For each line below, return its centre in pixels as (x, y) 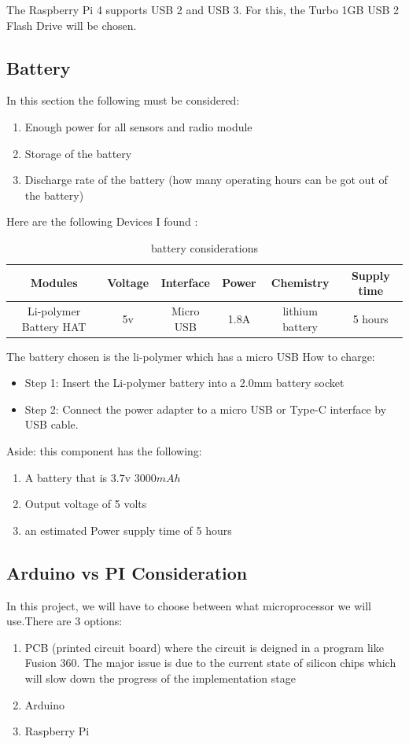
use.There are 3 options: (64, 621)
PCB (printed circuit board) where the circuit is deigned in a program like (204, 647)
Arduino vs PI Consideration (127, 572)
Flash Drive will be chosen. (72, 25)
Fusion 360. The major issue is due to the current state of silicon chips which (210, 663)
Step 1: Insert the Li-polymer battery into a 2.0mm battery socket (184, 383)
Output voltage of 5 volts (86, 504)
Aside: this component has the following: (104, 451)
